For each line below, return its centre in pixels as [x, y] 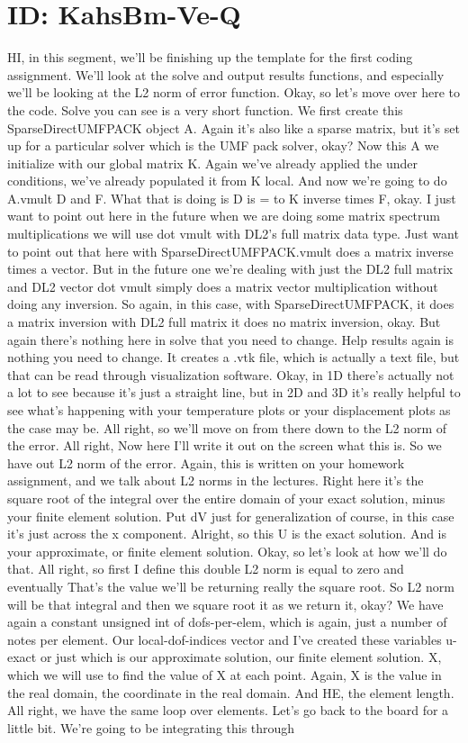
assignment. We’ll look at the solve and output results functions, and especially [226, 74]
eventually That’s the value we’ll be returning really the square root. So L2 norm [231, 586]
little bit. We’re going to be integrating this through [151, 727]
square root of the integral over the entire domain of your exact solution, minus [226, 498]
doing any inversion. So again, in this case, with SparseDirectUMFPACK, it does [231, 304]
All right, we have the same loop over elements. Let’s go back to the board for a [228, 710]
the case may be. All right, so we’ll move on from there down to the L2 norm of [227, 427]
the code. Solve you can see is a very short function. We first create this [205, 109]
